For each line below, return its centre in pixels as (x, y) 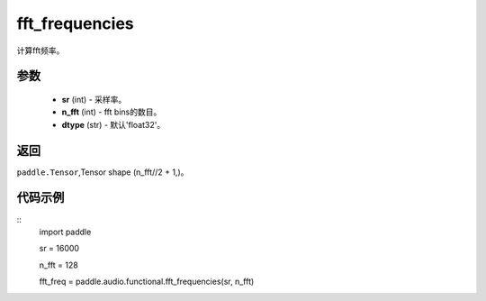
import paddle (65, 232)
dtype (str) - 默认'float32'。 (113, 124)
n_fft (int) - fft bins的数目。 (112, 112)
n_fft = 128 (58, 265)
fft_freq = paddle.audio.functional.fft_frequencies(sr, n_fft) (147, 282)
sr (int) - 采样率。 (94, 99)
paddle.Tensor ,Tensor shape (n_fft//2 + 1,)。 (103, 172)
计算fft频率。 (40, 50)
